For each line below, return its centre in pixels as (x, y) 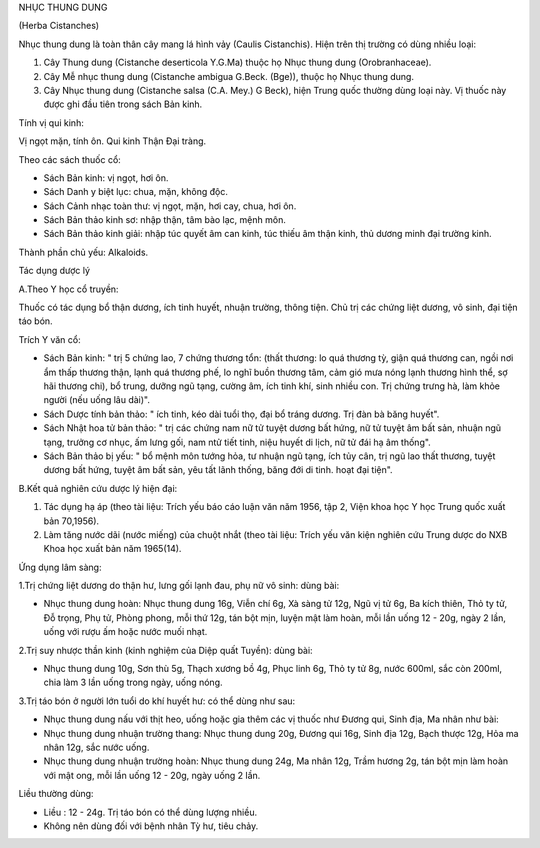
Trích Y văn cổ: (49, 339)
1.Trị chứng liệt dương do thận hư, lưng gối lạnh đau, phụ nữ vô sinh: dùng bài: (179, 586)
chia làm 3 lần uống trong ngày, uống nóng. (133, 682)
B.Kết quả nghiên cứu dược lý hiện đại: (98, 488)
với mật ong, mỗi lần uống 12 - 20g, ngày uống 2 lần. (152, 775)
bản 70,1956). (71, 521)
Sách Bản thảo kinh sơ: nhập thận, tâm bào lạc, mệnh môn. (165, 220)
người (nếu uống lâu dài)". (96, 400)
